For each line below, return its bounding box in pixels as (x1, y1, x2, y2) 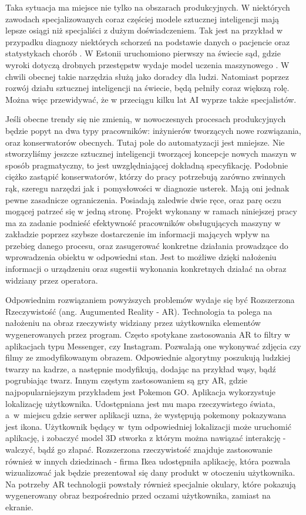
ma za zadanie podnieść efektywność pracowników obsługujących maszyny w (5, 216, 281, 228)
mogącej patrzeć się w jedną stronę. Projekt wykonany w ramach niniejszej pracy (5, 205, 297, 217)
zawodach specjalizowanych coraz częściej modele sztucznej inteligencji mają (5, 12, 280, 25)
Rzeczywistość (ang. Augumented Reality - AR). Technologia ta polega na (5, 305, 273, 317)
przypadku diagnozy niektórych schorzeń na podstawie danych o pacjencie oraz (5, 35, 290, 48)
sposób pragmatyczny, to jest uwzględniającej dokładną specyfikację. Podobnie (5, 159, 288, 171)
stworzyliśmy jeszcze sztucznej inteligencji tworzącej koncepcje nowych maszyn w (5, 147, 297, 160)
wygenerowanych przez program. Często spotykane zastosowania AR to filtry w (5, 328, 291, 341)
